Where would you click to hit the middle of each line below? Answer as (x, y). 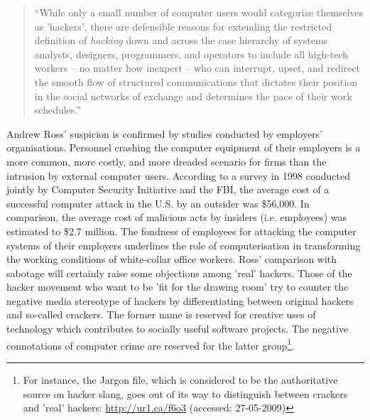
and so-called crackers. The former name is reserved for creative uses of (161, 314)
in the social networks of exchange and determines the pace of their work (193, 96)
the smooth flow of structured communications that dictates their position (196, 81)
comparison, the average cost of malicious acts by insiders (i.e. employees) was (176, 217)
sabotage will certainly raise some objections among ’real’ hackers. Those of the (179, 273)
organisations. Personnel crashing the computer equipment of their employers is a (184, 147)
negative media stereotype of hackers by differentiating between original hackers (180, 300)
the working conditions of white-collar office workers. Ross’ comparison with (172, 259)
